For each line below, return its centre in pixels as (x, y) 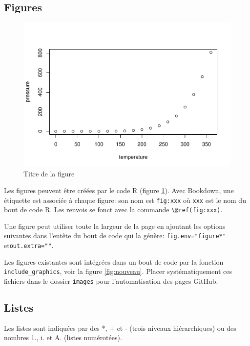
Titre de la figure (49, 174)
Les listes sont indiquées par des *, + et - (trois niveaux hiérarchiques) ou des (120, 328)
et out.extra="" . (29, 245)
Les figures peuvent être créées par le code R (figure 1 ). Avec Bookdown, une (119, 190)
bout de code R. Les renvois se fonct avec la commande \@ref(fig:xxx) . (113, 210)
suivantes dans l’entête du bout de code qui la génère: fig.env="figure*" (115, 235)
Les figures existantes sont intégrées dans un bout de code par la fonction (114, 261)
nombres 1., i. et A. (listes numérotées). (63, 337)
